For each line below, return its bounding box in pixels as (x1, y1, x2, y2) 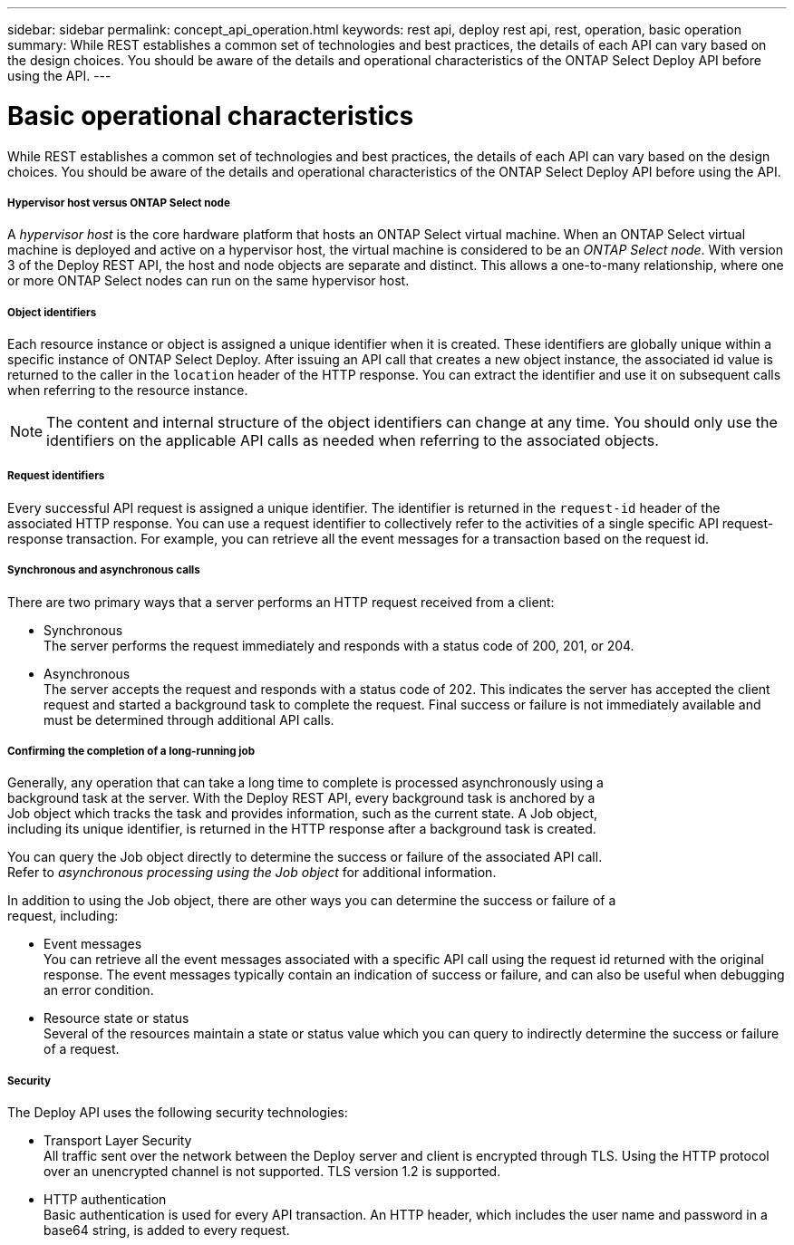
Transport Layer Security (44, 1133, 192, 1149)
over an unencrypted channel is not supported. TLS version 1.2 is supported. (44, 1163, 501, 1180)
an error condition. (44, 982, 154, 999)
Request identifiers (7, 469, 105, 483)
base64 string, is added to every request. (44, 1222, 290, 1239)
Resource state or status (44, 1010, 189, 1027)
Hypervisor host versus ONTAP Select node (7, 196, 230, 209)
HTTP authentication (44, 1192, 167, 1208)
